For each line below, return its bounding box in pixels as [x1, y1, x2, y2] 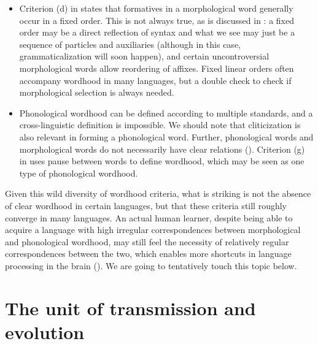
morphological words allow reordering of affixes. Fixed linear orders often [19, 61, 294, 74]
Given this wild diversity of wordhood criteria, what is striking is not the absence [5, 187, 311, 200]
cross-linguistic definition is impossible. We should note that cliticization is [19, 118, 301, 131]
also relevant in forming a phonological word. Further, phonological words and [19, 130, 314, 143]
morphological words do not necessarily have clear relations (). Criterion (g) [19, 142, 305, 155]
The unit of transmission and [5, 295, 256, 320]
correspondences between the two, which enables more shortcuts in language [5, 247, 292, 260]
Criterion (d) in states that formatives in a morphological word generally [19, 2, 293, 14]
